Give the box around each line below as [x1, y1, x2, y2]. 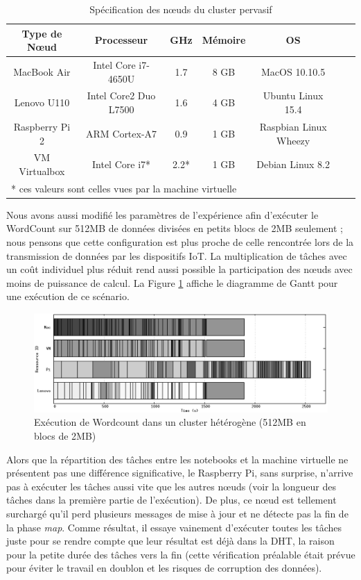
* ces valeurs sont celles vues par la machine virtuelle [11, 181, 237, 195]
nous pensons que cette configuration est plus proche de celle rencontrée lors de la [6, 235, 354, 249]
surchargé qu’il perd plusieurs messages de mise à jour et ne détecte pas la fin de [6, 506, 349, 521]
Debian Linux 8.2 [256, 157, 331, 172]
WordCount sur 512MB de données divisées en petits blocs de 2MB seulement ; [6, 221, 343, 235]
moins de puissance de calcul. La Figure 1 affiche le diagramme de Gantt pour [6, 275, 338, 290]
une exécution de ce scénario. [6, 289, 130, 304]
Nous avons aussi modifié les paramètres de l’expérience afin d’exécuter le [6, 207, 319, 222]
